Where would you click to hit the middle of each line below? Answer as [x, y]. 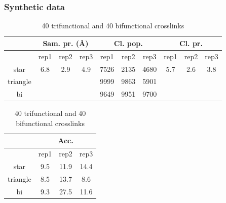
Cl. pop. [128, 43]
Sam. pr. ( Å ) [66, 43]
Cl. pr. [191, 43]
